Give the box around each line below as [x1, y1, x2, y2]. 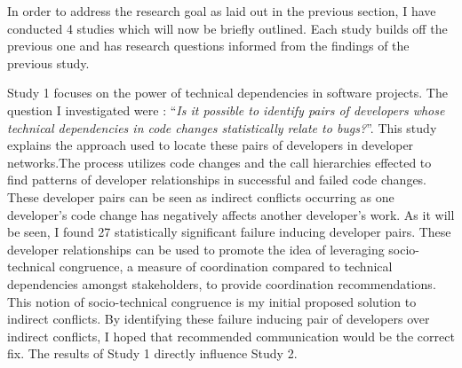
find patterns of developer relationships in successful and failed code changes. [7, 170, 427, 189]
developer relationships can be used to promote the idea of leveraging [7, 239, 385, 258]
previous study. [7, 53, 90, 72]
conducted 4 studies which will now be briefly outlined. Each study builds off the [7, 19, 448, 37]
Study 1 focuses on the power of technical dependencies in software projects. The [7, 83, 448, 102]
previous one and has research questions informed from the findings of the [7, 36, 410, 55]
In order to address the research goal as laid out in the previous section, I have [7, 2, 436, 20]
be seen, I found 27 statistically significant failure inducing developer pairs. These [7, 223, 451, 241]
